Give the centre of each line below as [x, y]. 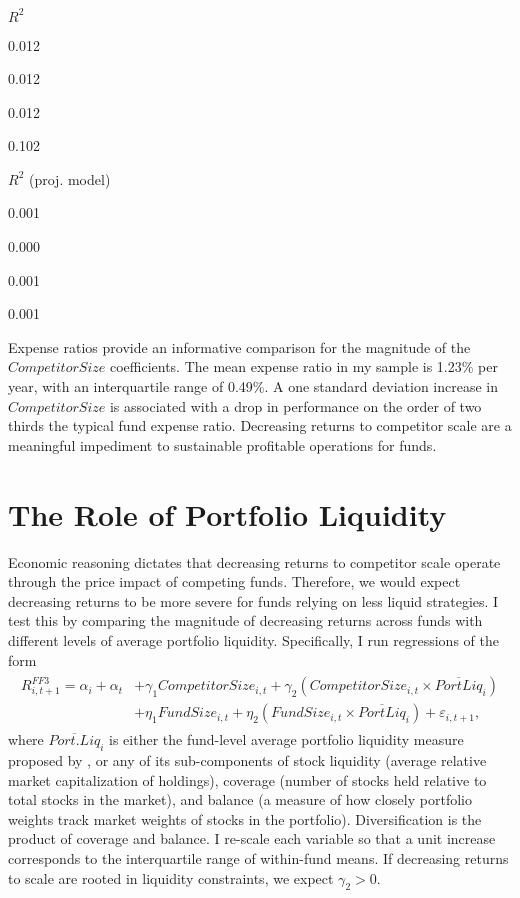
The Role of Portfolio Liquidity [227, 513]
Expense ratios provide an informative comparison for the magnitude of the [239, 346]
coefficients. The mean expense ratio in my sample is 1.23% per [303, 366]
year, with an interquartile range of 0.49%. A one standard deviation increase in [253, 386]
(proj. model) [69, 178]
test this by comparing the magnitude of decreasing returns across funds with [245, 620]
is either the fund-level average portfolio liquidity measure [286, 739]
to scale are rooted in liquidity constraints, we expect [171, 877]
